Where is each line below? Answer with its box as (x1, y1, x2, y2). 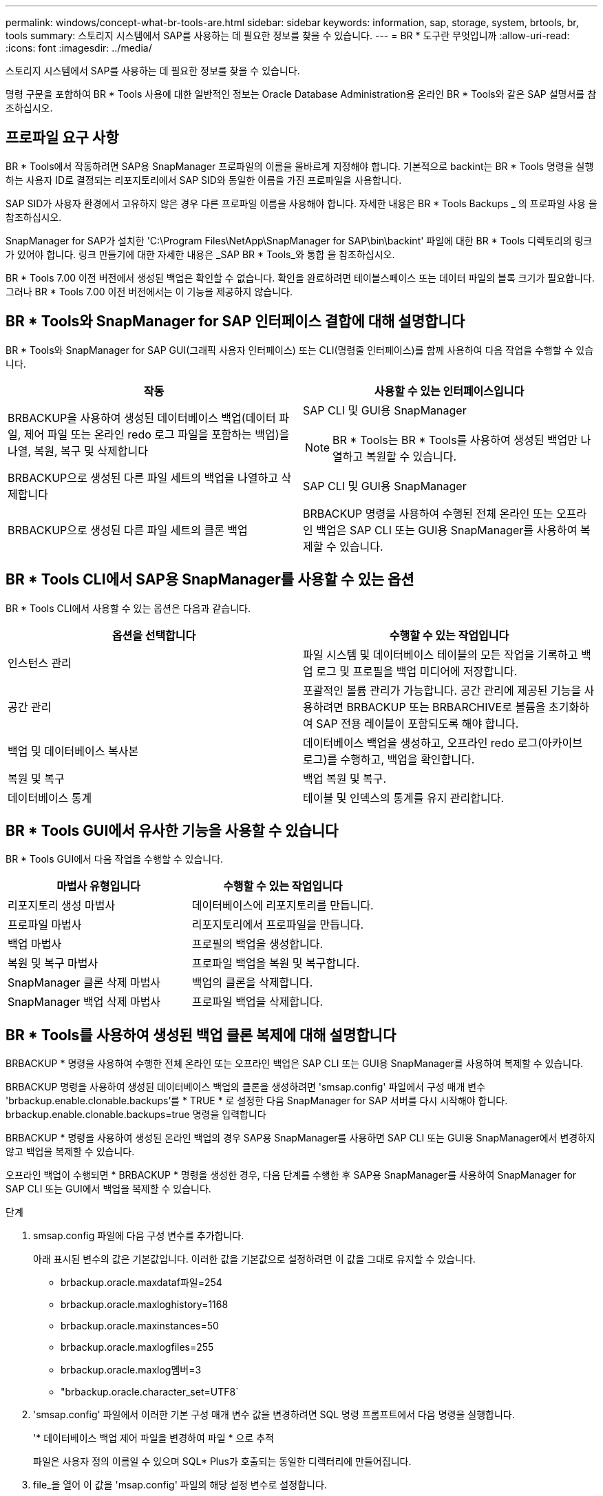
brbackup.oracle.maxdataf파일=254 (61, 1276, 222, 1289)
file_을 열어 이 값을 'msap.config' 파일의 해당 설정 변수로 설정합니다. (33, 1479, 327, 1491)
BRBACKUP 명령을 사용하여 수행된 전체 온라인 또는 (303, 506, 553, 520)
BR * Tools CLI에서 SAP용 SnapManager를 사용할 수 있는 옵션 (6, 571, 414, 589)
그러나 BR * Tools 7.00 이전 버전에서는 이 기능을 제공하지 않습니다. (6, 285, 293, 297)
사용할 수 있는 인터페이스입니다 (374, 383, 525, 398)
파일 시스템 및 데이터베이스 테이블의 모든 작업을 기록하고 (303, 647, 578, 662)
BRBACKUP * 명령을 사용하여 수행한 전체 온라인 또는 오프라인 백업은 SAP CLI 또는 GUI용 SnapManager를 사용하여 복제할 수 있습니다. (6, 1057, 584, 1070)
